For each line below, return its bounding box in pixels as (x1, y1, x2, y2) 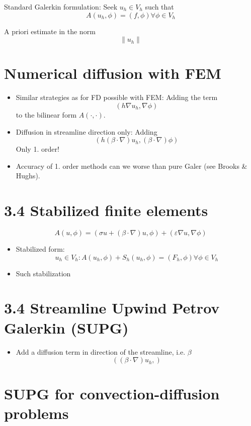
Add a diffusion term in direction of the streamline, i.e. (16, 346, 186, 357)
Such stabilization (16, 268, 71, 278)
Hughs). (16, 170, 40, 181)
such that (145, 2, 174, 12)
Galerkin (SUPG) (4, 317, 129, 338)
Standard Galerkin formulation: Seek (4, 2, 118, 12)
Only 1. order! (16, 144, 59, 154)
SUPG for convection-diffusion (4, 383, 220, 404)
